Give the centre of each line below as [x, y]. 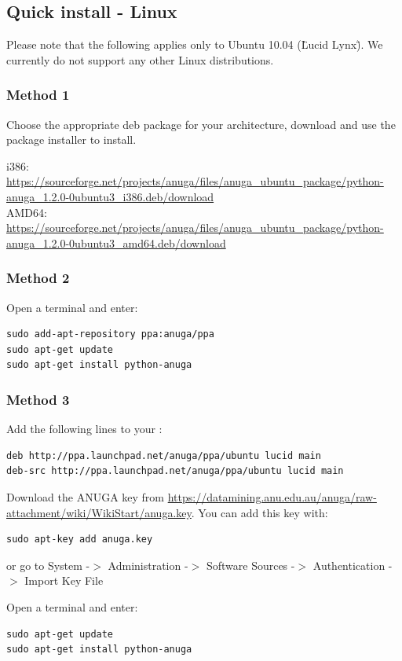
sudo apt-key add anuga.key [80, 540]
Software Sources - [250, 565]
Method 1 [38, 95]
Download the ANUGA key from [85, 496]
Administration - [148, 565]
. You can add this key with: [259, 512]
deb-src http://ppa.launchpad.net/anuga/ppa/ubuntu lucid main [175, 471]
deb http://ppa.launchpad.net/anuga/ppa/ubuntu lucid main [164, 455]
